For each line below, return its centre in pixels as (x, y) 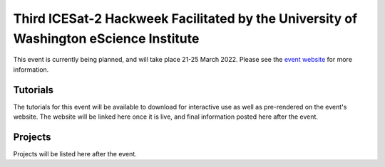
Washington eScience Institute (106, 38)
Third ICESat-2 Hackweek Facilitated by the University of (185, 18)
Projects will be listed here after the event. (75, 153)
